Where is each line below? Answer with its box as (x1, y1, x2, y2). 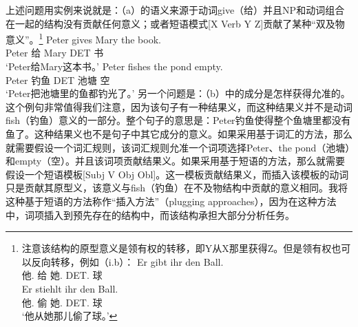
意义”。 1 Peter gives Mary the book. (6, 30, 161, 46)
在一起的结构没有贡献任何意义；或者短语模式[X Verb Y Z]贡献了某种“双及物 (6, 16, 345, 30)
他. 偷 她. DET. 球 (21, 295, 103, 309)
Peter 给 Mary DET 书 (6, 45, 104, 60)
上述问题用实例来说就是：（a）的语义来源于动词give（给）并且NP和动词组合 (6, 3, 345, 17)
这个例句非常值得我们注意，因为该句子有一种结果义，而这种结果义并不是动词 (6, 99, 352, 114)
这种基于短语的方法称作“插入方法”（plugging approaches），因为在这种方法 (6, 193, 337, 208)
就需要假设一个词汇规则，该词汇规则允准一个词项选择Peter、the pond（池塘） (6, 140, 350, 154)
